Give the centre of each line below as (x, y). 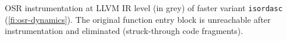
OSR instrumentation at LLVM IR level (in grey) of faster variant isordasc (144, 8)
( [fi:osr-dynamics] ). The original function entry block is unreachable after (138, 19)
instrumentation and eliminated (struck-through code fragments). (124, 31)
